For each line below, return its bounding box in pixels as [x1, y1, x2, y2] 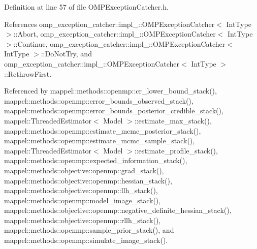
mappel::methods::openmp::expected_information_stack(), [4, 155, 187, 166]
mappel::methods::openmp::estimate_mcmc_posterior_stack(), [4, 125, 201, 136]
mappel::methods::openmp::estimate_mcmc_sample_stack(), [4, 135, 195, 146]
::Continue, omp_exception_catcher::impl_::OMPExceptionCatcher [13, 38, 226, 49]
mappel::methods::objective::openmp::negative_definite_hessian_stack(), [4, 205, 232, 215]
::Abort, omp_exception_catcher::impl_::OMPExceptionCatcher [13, 28, 216, 39]
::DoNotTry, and [41, 48, 92, 59]
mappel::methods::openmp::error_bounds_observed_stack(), [4, 95, 194, 106]
